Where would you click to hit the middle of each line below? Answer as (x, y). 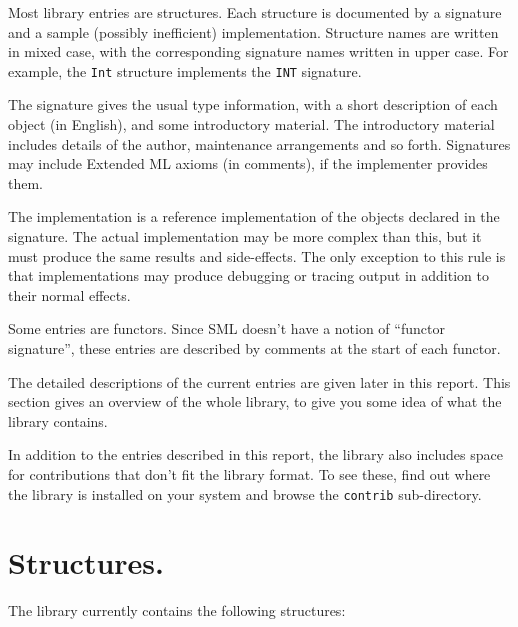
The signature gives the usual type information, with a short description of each (253, 104)
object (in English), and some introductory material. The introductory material (251, 124)
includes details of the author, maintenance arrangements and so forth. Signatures (259, 143)
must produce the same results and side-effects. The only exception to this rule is (257, 255)
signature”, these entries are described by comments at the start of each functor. (254, 347)
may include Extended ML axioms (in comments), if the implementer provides (248, 163)
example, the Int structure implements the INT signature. (185, 70)
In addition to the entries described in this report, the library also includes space (255, 454)
